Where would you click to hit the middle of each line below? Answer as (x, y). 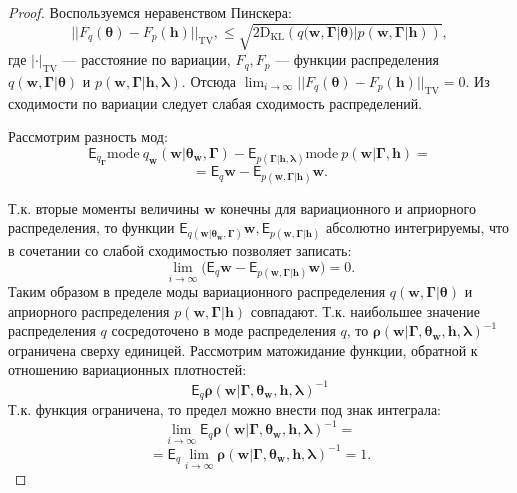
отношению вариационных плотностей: (127, 369)
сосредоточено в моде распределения (223, 330)
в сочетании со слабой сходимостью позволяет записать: (180, 250)
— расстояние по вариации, (146, 59)
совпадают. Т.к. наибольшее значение (365, 310)
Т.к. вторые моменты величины (104, 207)
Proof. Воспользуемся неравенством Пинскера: (150, 12)
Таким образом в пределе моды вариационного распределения (197, 291)
